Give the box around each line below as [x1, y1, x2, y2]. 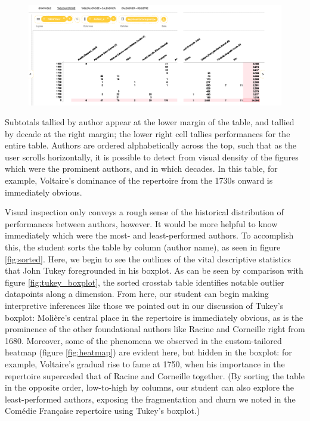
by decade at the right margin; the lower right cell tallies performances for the [5, 127, 290, 140]
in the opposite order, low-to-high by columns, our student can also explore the [5, 381, 294, 394]
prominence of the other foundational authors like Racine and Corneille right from [5, 323, 305, 335]
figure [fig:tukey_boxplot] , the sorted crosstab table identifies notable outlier [5, 275, 284, 288]
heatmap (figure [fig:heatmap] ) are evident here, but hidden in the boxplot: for [5, 346, 292, 358]
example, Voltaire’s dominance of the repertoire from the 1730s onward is [5, 174, 273, 187]
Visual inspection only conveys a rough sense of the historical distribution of [5, 206, 284, 218]
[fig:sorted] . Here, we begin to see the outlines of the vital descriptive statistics [5, 252, 292, 265]
